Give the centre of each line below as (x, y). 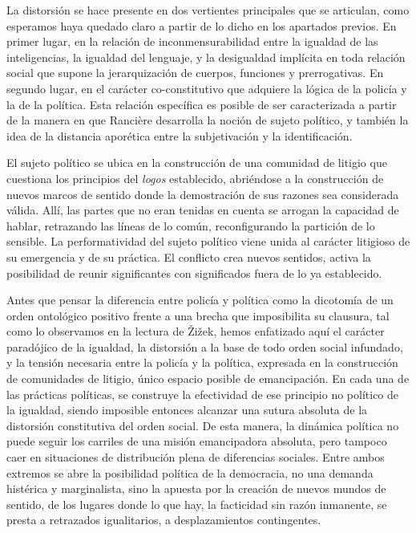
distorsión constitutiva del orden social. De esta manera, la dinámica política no (203, 425)
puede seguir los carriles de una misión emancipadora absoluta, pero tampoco (197, 441)
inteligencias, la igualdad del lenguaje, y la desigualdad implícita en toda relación (206, 57)
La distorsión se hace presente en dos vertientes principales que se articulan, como (208, 10)
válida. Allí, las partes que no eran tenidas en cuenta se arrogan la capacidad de (203, 210)
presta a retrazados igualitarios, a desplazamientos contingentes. (164, 520)
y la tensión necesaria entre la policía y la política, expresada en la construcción (202, 362)
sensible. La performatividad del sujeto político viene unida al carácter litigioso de (208, 241)
